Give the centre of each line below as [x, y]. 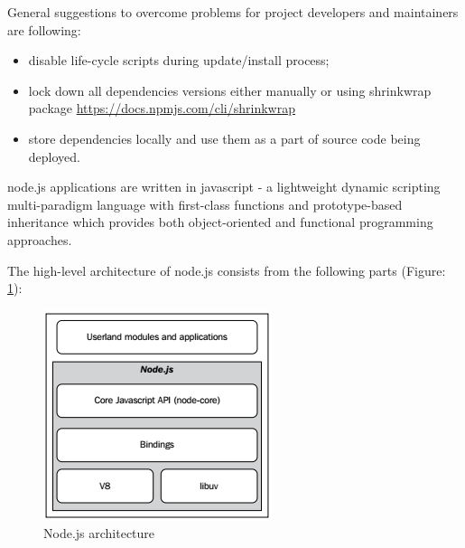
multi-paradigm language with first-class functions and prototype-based [205, 204]
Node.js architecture [99, 533]
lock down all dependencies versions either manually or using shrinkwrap [230, 90]
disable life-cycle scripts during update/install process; [179, 60]
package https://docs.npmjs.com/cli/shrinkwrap [162, 108]
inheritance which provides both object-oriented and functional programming [220, 222]
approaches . [40, 239]
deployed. [54, 156]
